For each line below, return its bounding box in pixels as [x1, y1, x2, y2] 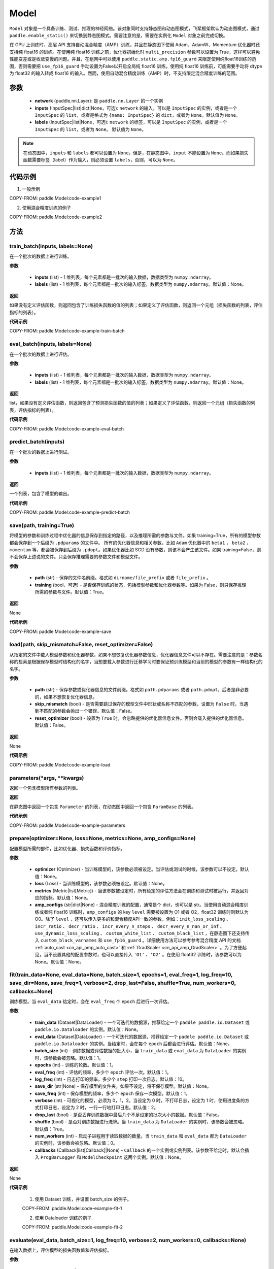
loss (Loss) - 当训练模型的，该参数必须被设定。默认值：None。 [35, 881, 167, 887]
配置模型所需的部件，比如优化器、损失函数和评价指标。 [9, 845, 125, 851]
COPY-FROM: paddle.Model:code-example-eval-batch [9, 425, 124, 431]
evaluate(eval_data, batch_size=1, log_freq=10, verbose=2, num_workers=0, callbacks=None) [9, 1237, 246, 1244]
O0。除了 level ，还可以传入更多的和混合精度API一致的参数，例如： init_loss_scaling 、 [35, 916, 231, 922]
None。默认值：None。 [35, 958, 84, 964]
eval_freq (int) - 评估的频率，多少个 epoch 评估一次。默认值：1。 [35, 1069, 172, 1075]
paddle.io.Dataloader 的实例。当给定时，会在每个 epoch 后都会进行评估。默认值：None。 [35, 1041, 232, 1047]
